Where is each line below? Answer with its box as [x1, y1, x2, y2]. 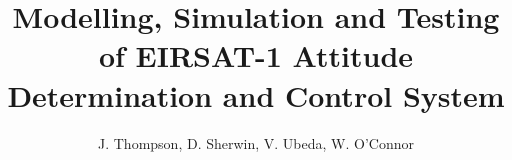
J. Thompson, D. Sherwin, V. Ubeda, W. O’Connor [98, 132, 414, 153]
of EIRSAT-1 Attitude [98, 35, 414, 76]
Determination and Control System [7, 74, 505, 115]
